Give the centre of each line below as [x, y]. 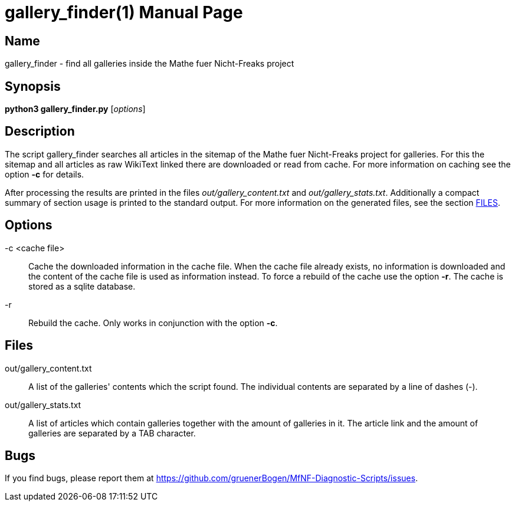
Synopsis [33, 86]
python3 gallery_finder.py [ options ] [75, 109]
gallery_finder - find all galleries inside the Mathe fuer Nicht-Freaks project [150, 64]
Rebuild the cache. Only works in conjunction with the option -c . [153, 323]
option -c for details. [45, 174]
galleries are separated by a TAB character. [112, 433]
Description [40, 132]
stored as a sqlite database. [82, 286]
